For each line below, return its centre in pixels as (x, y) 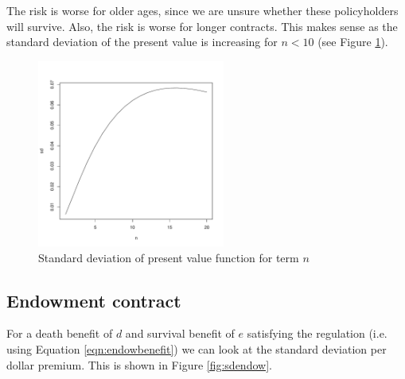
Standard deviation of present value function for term (169, 257)
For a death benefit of (60, 333)
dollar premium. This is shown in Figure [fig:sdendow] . (139, 364)
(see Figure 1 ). (353, 42)
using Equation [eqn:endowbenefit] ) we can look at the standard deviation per (197, 348)
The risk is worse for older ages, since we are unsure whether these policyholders (202, 10)
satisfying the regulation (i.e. (317, 333)
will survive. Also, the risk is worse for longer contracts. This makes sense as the (202, 26)
